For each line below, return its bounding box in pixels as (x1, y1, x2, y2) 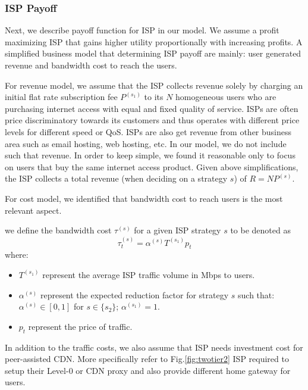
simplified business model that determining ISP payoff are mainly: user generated (5, 47, 301, 60)
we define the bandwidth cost (5, 224, 112, 236)
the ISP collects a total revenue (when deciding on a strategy (5, 172, 228, 185)
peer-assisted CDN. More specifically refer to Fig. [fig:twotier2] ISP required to (5, 352, 289, 365)
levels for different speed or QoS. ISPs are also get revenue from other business (5, 125, 292, 138)
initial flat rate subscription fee (5, 91, 118, 103)
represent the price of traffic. (28, 320, 133, 332)
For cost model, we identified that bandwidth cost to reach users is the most (5, 192, 283, 204)
